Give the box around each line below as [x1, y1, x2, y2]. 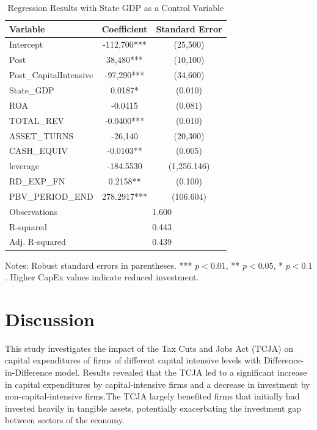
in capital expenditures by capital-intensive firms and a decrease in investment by [5, 377, 310, 390]
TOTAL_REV [9, 114, 65, 126]
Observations [9, 205, 58, 217]
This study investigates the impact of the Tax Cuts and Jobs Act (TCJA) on [5, 341, 294, 354]
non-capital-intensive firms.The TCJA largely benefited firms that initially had [5, 390, 300, 403]
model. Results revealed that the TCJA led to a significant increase [54, 366, 307, 378]
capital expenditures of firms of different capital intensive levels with [5, 354, 261, 366]
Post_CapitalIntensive [9, 68, 93, 81]
